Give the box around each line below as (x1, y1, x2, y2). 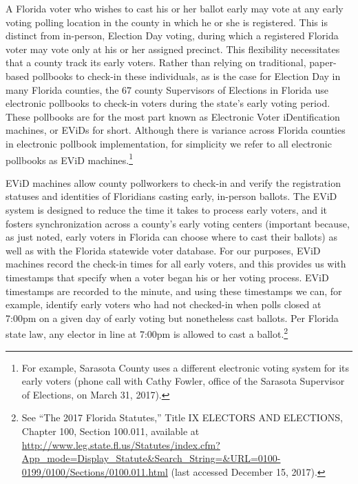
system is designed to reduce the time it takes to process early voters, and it (6, 202, 327, 216)
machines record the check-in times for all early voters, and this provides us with (6, 256, 346, 271)
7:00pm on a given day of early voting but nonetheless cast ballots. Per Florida (6, 310, 339, 325)
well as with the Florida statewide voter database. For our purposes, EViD (6, 243, 321, 257)
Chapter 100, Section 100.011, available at (21, 423, 200, 438)
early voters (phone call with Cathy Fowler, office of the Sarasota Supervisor (21, 374, 345, 388)
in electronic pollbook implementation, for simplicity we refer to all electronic (6, 136, 332, 150)
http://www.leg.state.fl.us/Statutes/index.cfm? (21, 437, 220, 452)
